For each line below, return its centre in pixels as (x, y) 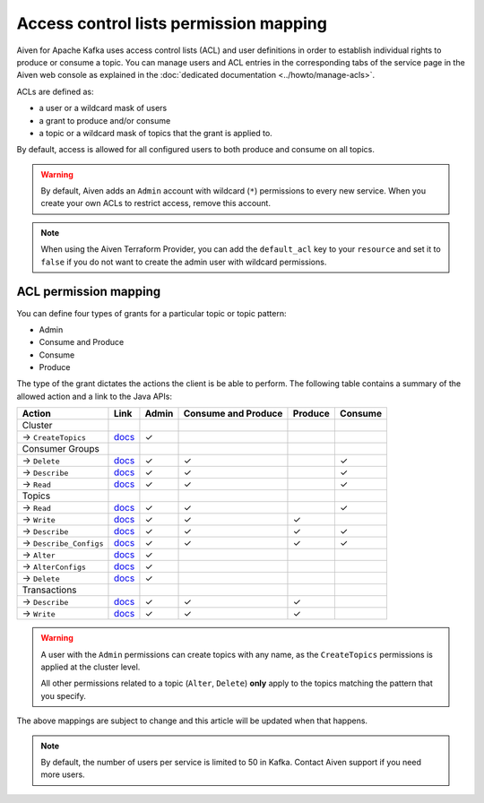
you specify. (64, 695)
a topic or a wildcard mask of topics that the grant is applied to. (156, 133)
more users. (63, 774)
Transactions (49, 590)
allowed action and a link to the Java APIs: (94, 396)
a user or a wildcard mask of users (103, 108)
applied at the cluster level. (91, 667)
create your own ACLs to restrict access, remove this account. (156, 203)
